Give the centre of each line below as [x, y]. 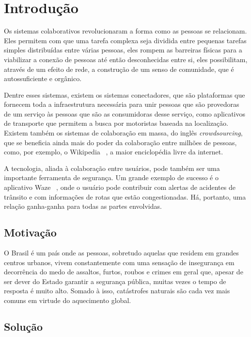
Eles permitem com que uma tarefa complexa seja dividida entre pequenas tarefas [125, 40]
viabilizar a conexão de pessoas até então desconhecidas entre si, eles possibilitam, [126, 59]
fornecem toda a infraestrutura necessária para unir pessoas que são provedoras [122, 104]
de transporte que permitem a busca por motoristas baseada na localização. [116, 123]
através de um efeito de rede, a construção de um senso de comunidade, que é [119, 69]
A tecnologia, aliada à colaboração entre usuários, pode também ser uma [112, 168]
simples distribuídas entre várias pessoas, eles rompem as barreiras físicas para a [123, 50]
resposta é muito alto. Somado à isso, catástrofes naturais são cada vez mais [117, 291]
